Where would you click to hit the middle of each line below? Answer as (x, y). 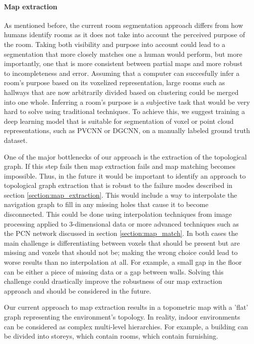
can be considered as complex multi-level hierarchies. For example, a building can (126, 326)
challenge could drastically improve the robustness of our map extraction (113, 281)
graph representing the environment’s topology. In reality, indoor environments (122, 317)
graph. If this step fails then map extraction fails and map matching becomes (120, 166)
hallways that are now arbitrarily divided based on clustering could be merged (121, 92)
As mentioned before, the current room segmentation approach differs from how (124, 25)
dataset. (16, 140)
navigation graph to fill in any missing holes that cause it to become (106, 204)
